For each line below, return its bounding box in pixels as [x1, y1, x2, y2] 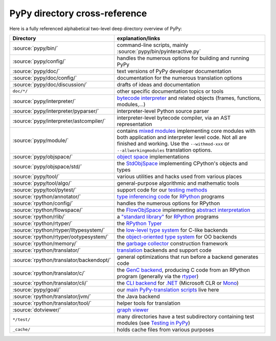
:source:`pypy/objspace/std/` [12, 163, 82, 170]
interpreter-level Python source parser [117, 107, 210, 114]
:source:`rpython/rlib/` [12, 213, 66, 220]
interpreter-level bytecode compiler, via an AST [117, 114, 231, 121]
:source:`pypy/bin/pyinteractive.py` [117, 47, 201, 55]
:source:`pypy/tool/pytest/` [12, 186, 77, 193]
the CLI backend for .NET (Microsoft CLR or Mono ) [117, 279, 239, 286]
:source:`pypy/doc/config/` [12, 74, 77, 81]
